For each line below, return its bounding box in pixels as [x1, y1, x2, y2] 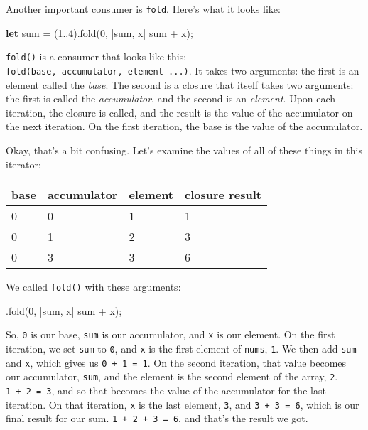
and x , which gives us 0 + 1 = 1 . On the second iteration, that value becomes [6, 355, 347, 370]
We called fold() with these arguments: [6, 279, 181, 294]
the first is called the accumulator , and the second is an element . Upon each [6, 91, 336, 106]
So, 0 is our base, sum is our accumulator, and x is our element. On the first [6, 327, 335, 342]
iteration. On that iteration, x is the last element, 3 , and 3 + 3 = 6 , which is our [6, 397, 359, 412]
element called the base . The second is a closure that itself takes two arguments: [6, 77, 354, 92]
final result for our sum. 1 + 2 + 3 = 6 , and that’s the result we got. [6, 411, 308, 426]
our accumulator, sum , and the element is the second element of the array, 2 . [6, 369, 338, 384]
